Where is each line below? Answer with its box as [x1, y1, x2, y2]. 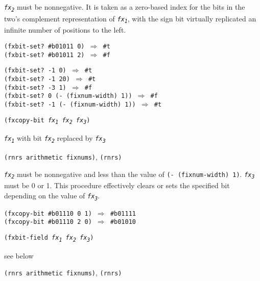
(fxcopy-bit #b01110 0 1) [4, 210, 92, 217]
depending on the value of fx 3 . [4, 190, 100, 201]
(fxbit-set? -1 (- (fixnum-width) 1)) [4, 100, 136, 108]
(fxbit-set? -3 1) [4, 84, 66, 91]
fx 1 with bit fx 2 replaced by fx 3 [4, 133, 106, 144]
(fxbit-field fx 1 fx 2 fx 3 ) [4, 234, 94, 243]
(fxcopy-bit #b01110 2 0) [4, 218, 92, 226]
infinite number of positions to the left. [4, 24, 126, 35]
